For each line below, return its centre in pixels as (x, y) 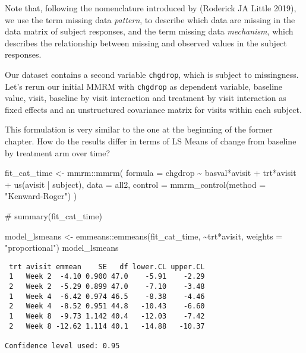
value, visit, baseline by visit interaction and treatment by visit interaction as (146, 98)
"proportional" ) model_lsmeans (62, 248)
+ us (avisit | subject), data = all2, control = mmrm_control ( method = (135, 184)
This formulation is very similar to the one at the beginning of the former (139, 129)
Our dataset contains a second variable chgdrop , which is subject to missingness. (152, 74)
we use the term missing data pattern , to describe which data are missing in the (150, 19)
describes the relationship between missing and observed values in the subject (146, 42)
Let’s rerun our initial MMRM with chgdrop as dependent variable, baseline (144, 86)
